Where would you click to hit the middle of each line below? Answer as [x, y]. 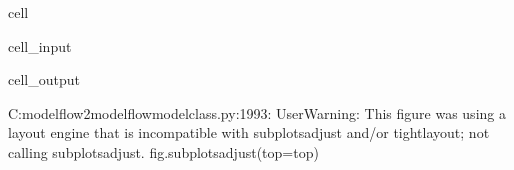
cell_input [40, 45]
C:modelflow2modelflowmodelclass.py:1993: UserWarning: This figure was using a [257, 112]
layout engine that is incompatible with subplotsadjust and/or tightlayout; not [249, 132]
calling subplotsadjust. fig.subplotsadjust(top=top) [163, 151]
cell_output [44, 79]
